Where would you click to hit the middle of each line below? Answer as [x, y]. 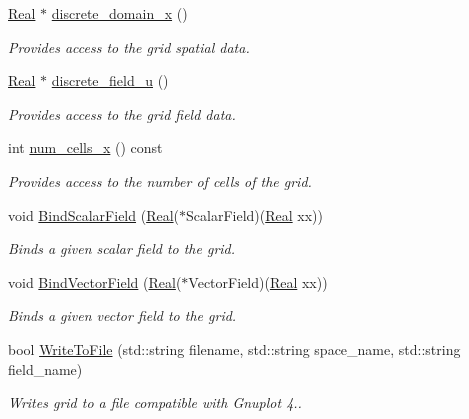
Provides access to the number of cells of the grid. [160, 180]
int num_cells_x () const [85, 147]
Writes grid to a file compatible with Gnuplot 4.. [155, 402]
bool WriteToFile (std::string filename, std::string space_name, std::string [234, 348]
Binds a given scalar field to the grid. [122, 248]
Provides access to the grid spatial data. [129, 46]
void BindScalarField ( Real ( [94, 214]
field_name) [45, 368]
